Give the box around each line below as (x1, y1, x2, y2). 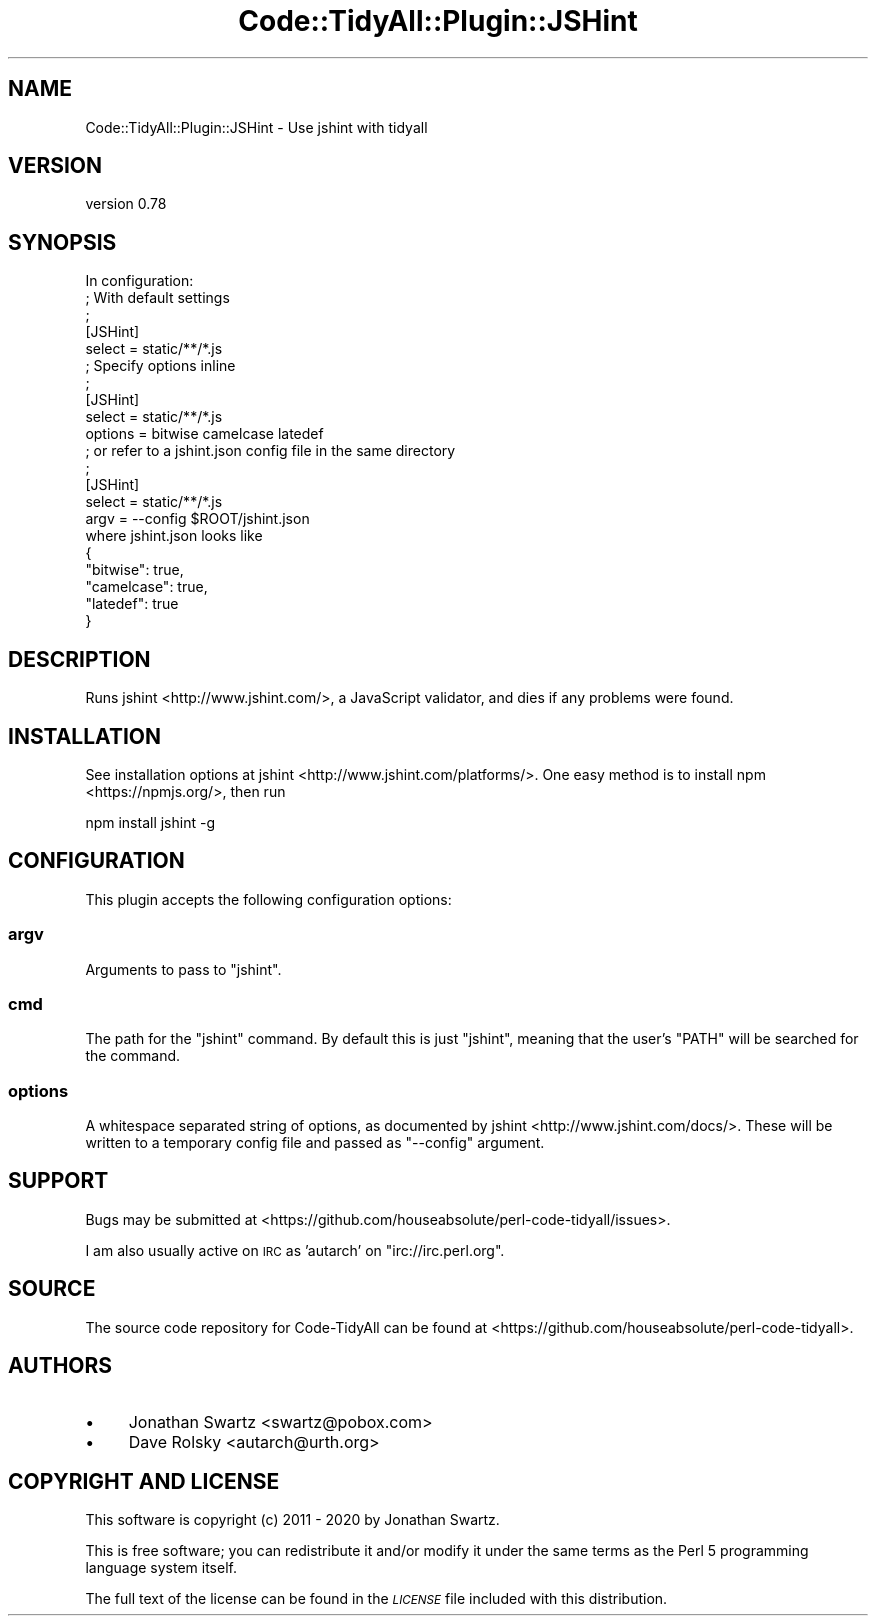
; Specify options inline (85, 357, 236, 375)
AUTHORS (8, 1353, 113, 1379)
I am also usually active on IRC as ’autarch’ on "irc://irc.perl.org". (85, 1241, 505, 1259)
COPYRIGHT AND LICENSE (8, 1469, 280, 1495)
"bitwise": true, (85, 561, 184, 579)
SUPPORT (8, 1168, 109, 1194)
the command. (85, 1047, 181, 1065)
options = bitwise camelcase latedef (85, 425, 324, 443)
